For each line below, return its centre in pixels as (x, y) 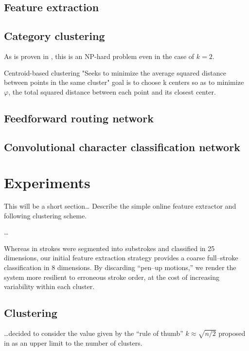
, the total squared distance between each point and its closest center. (112, 91)
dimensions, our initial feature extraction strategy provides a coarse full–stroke (121, 258)
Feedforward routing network (79, 118)
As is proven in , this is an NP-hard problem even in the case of (99, 56)
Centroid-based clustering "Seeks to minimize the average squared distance (115, 72)
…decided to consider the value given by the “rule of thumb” (94, 333)
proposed (232, 333)
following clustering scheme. (45, 215)
